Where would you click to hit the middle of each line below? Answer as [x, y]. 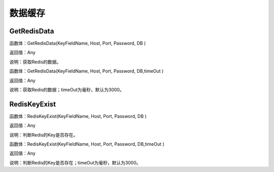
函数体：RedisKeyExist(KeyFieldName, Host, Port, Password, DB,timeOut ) [87, 144]
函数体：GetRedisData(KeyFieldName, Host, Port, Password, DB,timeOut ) [87, 71]
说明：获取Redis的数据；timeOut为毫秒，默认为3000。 [67, 90]
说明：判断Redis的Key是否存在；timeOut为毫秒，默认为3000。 [75, 162]
